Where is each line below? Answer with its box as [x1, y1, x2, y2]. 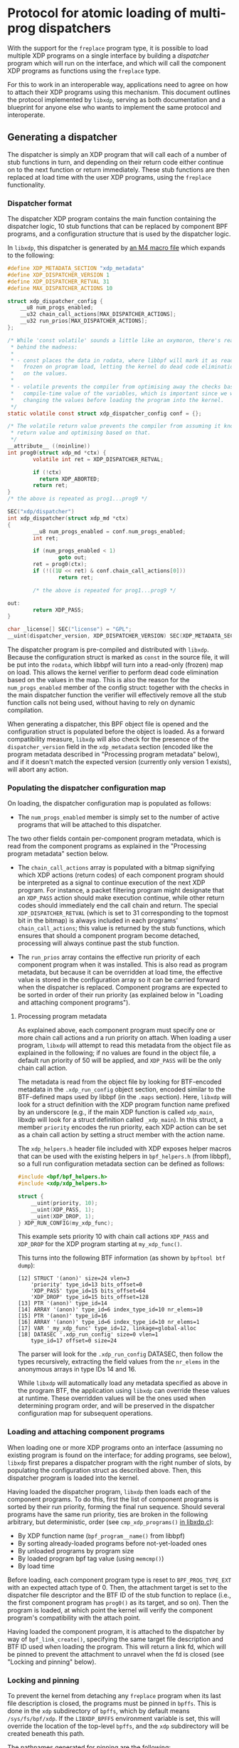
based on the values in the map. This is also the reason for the [7, 676, 190, 684]
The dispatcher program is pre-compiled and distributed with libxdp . [7, 645, 209, 654]
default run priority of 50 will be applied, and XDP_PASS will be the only [17, 1056, 222, 1065]
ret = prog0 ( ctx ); [33, 561, 87, 568]
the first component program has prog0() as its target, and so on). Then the [7, 1598, 229, 1607]
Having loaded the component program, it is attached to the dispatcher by [7, 1627, 225, 1635]
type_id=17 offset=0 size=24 [31, 1337, 117, 1345]
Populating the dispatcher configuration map [7, 783, 166, 793]
